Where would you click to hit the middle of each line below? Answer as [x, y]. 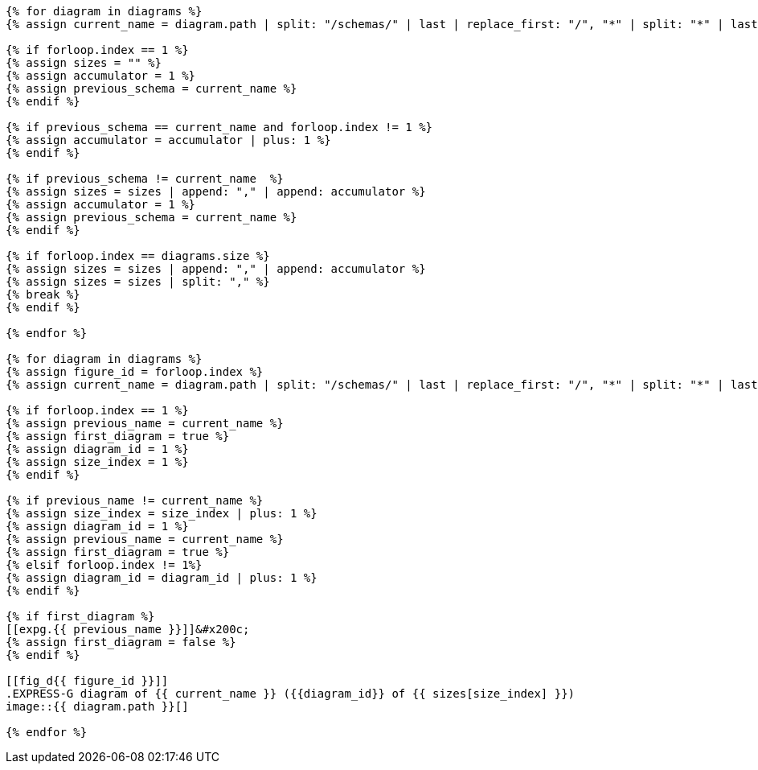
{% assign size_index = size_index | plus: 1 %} [162, 513]
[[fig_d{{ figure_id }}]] [87, 681]
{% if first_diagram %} [80, 616]
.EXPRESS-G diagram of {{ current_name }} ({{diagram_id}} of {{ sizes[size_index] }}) [291, 694]
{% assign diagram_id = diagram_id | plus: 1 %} [162, 578]
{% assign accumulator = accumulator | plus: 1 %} [168, 140]
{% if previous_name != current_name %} [135, 500]
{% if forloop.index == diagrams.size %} [138, 256]
